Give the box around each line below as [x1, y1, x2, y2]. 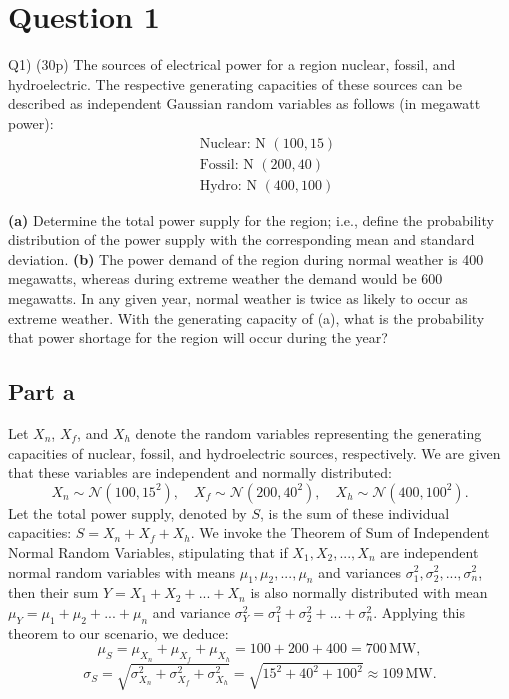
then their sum [8, 582, 99, 603]
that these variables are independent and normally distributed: [8, 462, 392, 483]
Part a [8, 376, 75, 407]
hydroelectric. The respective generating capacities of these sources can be [8, 73, 462, 94]
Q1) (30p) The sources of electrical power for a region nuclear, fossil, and [8, 54, 456, 75]
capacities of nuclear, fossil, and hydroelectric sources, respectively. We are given [8, 442, 501, 463]
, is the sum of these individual [259, 502, 450, 523]
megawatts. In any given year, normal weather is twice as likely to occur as [8, 287, 468, 308]
